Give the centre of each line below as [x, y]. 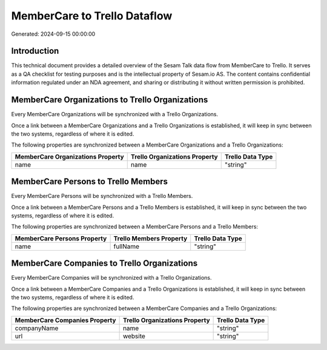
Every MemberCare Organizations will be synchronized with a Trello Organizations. [115, 114]
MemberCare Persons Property [61, 238]
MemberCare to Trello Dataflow [92, 16]
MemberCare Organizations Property [69, 156]
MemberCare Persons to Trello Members [89, 182]
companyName [37, 328]
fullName [126, 246]
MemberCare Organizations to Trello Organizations [110, 100]
